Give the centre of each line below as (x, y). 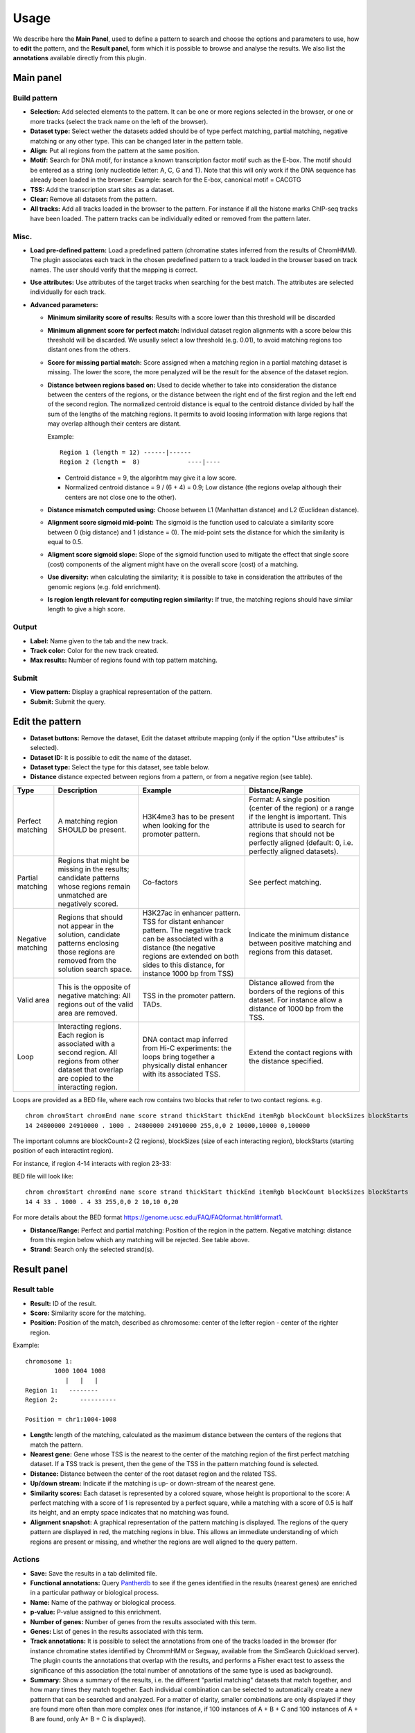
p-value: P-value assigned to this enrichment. (96, 1612)
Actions (26, 1560)
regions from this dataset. (291, 952)
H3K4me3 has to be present (188, 817)
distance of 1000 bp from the (297, 1009)
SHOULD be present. (92, 830)
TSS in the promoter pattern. (189, 995)
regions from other (88, 1061)
